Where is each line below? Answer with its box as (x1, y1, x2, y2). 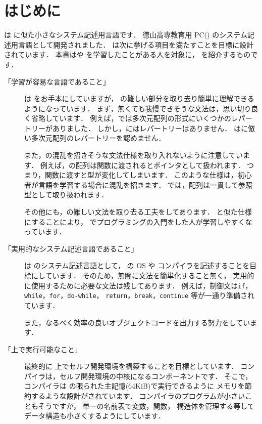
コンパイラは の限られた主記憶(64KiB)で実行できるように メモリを (24, 380, 245, 391)
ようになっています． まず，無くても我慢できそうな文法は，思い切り (24, 103, 251, 113)
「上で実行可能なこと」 (4, 344, 82, 354)
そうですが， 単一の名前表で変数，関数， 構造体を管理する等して (38, 400, 254, 411)
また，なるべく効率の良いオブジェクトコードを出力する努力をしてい (24, 317, 250, 327)
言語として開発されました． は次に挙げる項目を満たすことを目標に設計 (18, 39, 254, 50)
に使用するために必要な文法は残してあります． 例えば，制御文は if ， (24, 280, 252, 290)
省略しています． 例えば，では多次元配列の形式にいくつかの (31, 113, 231, 123)
